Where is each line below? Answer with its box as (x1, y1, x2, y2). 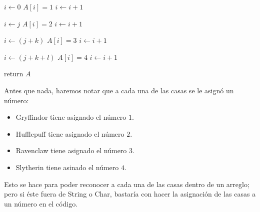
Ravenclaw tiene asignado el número (15, 145, 127, 156)
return (4, 68, 23, 79)
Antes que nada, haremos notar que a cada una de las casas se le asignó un (4, 85, 234, 95)
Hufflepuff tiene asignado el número (15, 128, 124, 139)
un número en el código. (4, 198, 78, 209)
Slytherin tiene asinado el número (15, 162, 119, 172)
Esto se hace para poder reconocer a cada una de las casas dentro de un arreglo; (4, 179, 249, 189)
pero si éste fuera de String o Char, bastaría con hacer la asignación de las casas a (4, 189, 256, 199)
